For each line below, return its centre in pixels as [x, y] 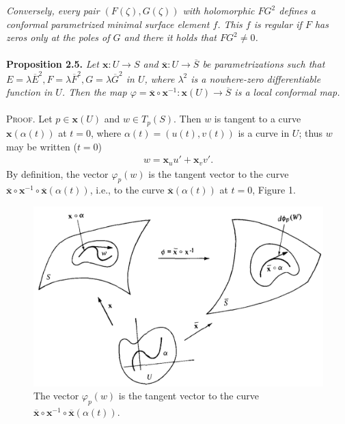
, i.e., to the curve [127, 190]
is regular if [278, 24]
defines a [297, 10]
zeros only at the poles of [58, 37]
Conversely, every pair [53, 10]
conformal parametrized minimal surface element [108, 24]
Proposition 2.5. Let [53, 64]
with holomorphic [219, 10]
